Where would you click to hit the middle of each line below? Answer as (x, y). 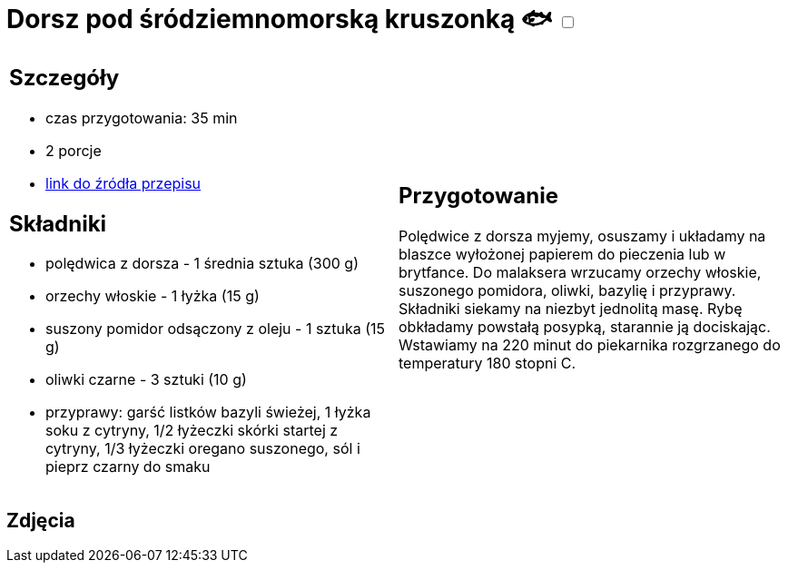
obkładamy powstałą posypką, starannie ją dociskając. (585, 327)
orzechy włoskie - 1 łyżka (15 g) (153, 296)
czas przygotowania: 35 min (142, 118)
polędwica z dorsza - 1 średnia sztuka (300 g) (202, 264)
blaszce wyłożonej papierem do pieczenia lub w (562, 255)
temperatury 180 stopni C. (488, 364)
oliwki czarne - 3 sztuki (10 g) (146, 380)
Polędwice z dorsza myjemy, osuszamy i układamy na (582, 236)
